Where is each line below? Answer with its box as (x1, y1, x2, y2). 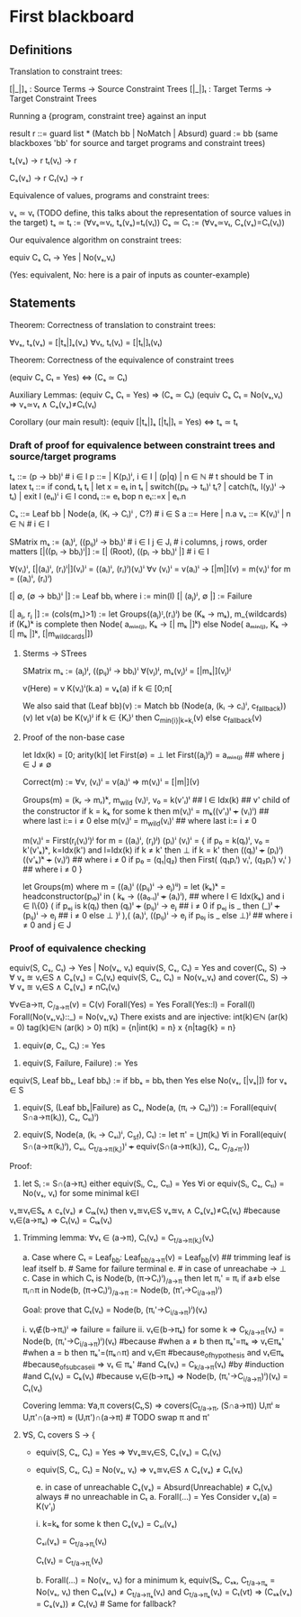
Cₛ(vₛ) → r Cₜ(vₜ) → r (9, 173, 84, 183)
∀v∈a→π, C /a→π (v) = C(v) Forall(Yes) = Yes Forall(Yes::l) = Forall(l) (9, 999, 256, 1012)
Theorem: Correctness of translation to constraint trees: (9, 319, 217, 330)
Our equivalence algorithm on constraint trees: (9, 234, 182, 245)
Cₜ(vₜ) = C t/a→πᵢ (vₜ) (35, 1555, 103, 1568)
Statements (9, 296, 76, 311)
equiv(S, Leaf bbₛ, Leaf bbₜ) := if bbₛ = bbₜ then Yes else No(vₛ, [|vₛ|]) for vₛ (9, 1075, 288, 1086)
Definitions (9, 42, 73, 58)
